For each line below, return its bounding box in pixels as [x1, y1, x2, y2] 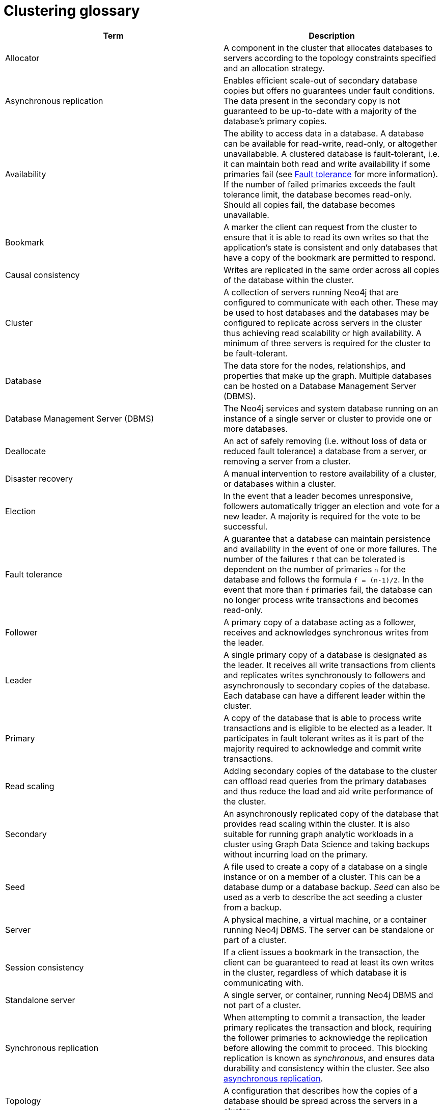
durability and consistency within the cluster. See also [224, 1063, 430, 1073]
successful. [224, 521, 268, 532]
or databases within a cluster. [224, 478, 336, 489]
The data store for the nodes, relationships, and [224, 360, 406, 371]
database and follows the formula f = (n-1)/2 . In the [224, 574, 424, 585]
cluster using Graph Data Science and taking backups [224, 839, 430, 849]
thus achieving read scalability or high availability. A [224, 327, 422, 338]
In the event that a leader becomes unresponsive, [224, 490, 413, 501]
